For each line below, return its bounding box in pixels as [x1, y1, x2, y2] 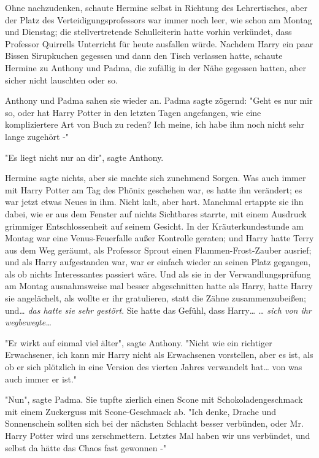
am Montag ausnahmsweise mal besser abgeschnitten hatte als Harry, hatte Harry [5, 279, 313, 292]
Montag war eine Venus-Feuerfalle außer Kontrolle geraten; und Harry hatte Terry [5, 231, 314, 244]
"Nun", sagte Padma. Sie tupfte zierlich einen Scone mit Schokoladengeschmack [5, 393, 303, 406]
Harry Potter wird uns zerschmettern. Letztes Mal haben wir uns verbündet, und [5, 429, 310, 441]
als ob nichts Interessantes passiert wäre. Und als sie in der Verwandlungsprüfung [5, 267, 311, 280]
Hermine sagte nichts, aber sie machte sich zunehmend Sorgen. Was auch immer [5, 171, 306, 184]
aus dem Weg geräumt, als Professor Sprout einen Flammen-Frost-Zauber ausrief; [5, 243, 312, 256]
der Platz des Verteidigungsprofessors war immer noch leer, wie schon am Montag [5, 13, 312, 26]
